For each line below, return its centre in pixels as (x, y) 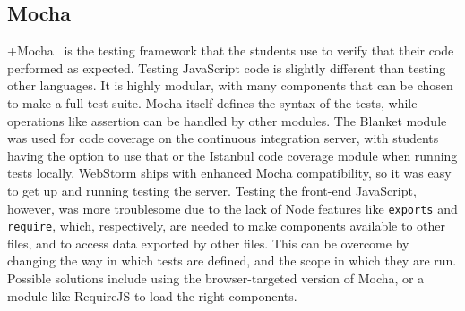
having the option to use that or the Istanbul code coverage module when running (232, 155)
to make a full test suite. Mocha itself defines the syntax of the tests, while (212, 102)
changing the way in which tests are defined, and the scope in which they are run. (232, 261)
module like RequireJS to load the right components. (152, 295)
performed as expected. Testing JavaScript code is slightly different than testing (227, 67)
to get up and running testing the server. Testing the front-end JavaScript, (212, 190)
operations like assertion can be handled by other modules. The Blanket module (227, 120)
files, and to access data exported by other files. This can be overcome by (208, 243)
